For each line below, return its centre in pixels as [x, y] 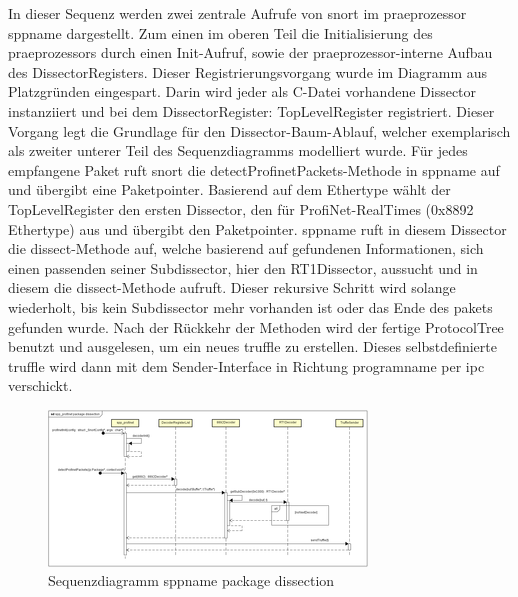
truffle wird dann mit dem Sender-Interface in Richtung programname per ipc [246, 365]
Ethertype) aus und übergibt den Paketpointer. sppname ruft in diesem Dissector [257, 228]
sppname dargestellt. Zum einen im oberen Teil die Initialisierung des [220, 32]
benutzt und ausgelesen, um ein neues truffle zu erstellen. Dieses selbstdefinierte [252, 346]
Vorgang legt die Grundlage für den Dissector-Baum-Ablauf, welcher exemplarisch [259, 130]
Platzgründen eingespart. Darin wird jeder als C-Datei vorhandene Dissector [242, 91]
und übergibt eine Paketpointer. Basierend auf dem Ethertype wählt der [229, 189]
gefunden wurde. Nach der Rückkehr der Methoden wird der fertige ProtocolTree [256, 326]
